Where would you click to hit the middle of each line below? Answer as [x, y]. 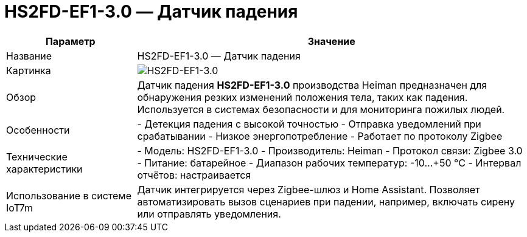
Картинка [29, 70]
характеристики [44, 169]
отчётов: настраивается [194, 175]
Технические [37, 156]
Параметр [70, 41]
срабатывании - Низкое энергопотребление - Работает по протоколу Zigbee [320, 136]
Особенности [38, 130]
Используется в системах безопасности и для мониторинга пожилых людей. [321, 109]
